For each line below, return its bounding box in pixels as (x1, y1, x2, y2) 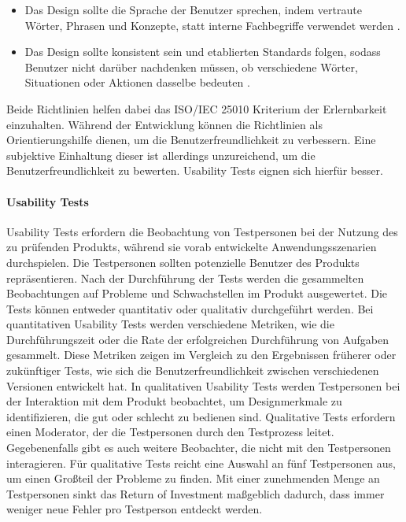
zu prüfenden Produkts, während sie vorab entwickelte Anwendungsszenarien (6, 239, 377, 255)
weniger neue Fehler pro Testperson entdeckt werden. (6, 501, 263, 517)
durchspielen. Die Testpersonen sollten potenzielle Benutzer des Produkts (6, 254, 360, 270)
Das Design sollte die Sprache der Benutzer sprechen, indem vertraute (24, 2, 362, 17)
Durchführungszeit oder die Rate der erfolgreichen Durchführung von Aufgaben (6, 331, 389, 347)
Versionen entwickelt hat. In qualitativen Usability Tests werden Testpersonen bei (6, 377, 400, 394)
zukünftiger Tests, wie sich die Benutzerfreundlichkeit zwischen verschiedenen (6, 362, 379, 379)
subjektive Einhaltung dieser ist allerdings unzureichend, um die (6, 146, 316, 163)
